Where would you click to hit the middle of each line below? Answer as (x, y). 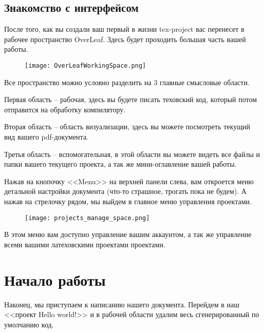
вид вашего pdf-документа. (46, 137)
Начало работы (55, 279)
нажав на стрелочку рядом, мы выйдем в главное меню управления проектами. (128, 201)
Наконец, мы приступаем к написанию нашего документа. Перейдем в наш (122, 304)
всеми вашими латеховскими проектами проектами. (85, 244)
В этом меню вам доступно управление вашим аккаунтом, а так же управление (128, 234)
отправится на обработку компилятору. (65, 109)
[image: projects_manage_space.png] (87, 218)
